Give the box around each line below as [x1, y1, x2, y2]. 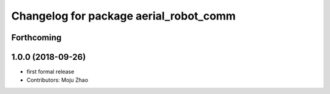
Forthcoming [11, 32, 62, 43]
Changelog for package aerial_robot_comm [11, 9, 236, 23]
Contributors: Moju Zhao [26, 76, 89, 84]
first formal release [26, 68, 75, 76]
